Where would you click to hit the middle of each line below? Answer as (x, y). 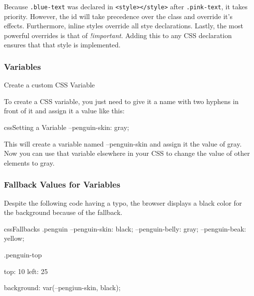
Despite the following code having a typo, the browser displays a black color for (123, 202)
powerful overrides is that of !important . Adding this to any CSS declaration (118, 35)
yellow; (14, 238)
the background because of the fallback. (63, 212)
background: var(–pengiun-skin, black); (62, 287)
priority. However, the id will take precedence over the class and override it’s (118, 16)
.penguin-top (23, 254)
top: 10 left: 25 (26, 271)
